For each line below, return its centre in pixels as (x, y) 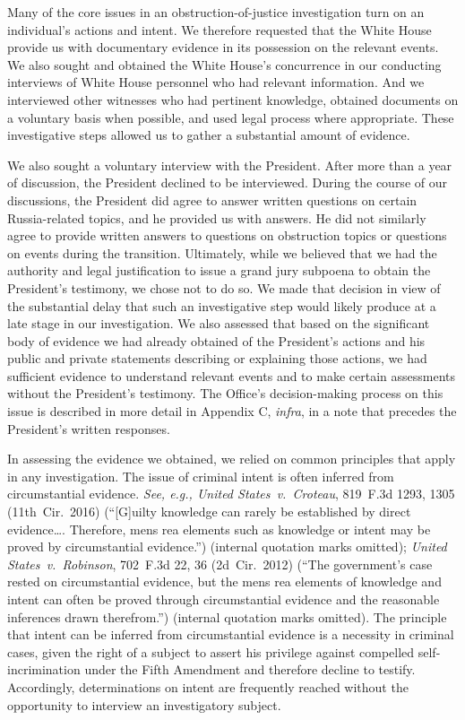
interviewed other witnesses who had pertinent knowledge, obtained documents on (233, 99)
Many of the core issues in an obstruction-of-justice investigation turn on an (216, 12)
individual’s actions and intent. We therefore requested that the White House (220, 29)
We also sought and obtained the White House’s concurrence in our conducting (224, 64)
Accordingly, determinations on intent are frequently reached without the (208, 686)
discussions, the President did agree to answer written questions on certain (212, 200)
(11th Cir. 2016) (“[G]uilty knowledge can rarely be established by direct (209, 512)
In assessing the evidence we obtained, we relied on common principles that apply (232, 459)
